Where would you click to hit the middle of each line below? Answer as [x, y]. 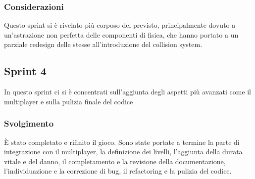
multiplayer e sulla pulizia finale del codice [69, 101]
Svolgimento [29, 123]
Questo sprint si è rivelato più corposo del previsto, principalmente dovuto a [120, 25]
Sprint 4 [25, 71]
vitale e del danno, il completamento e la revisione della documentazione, [115, 161]
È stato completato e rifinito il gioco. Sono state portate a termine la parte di [122, 142]
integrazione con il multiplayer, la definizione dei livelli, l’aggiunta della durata [123, 152]
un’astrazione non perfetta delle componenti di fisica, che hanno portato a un [121, 34]
